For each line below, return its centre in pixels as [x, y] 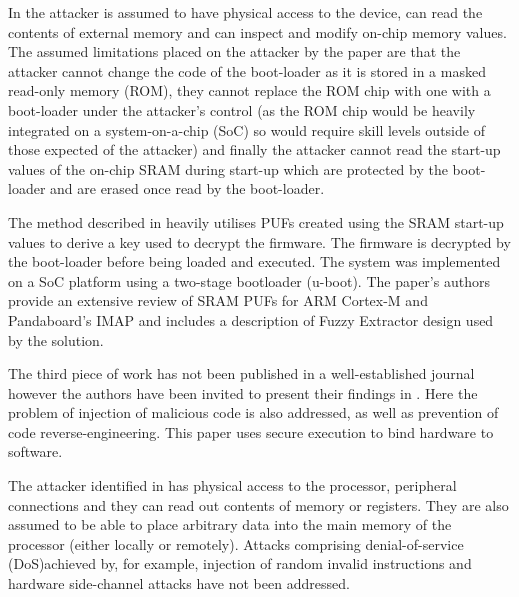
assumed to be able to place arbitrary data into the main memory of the [230, 524]
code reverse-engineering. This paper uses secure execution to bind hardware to [251, 431]
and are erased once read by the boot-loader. [187, 188]
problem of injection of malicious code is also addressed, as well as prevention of [253, 412]
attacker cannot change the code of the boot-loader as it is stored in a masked [247, 70]
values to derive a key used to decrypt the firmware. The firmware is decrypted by [259, 241]
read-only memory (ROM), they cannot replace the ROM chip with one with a [249, 90]
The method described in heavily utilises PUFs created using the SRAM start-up [256, 221]
